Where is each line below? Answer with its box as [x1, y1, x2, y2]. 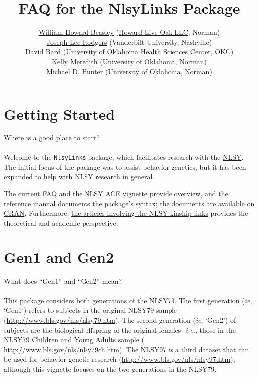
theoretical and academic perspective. [4, 217, 118, 228]
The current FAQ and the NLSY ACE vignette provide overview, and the [4, 188, 228, 199]
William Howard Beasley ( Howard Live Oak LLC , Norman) [38, 27, 220, 37]
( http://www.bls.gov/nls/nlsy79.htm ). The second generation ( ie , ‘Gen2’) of [4, 314, 236, 325]
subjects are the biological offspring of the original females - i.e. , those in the [4, 324, 236, 335]
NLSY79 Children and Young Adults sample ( [4, 334, 144, 345]
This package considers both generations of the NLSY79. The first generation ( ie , [4, 295, 252, 305]
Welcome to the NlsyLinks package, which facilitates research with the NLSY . [4, 152, 244, 162]
